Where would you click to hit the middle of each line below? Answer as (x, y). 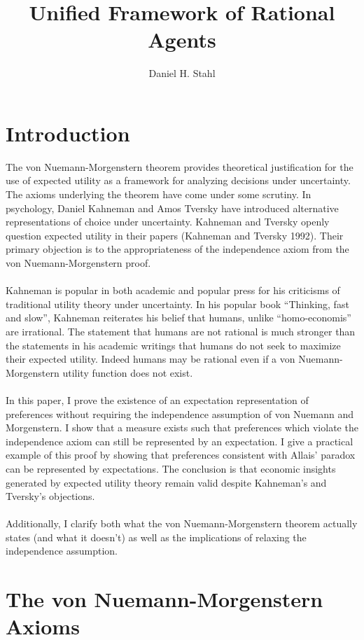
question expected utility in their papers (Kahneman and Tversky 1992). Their (175, 235)
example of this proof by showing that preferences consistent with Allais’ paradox (181, 455)
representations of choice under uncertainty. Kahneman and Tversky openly (168, 222)
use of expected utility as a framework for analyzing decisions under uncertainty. (178, 180)
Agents (182, 40)
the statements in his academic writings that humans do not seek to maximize (173, 345)
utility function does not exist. (128, 372)
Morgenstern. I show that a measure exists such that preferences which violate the (182, 427)
